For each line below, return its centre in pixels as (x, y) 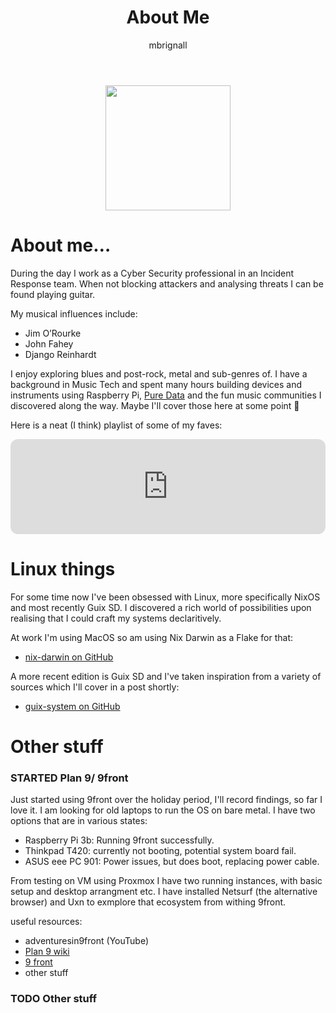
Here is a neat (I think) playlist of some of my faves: (116, 425)
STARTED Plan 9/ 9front (69, 778)
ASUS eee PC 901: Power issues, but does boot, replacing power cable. (172, 862)
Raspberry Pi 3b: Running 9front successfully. (119, 840)
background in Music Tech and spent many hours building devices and (156, 384)
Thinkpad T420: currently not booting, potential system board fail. (160, 851)
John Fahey (49, 343)
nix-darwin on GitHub (69, 657)
